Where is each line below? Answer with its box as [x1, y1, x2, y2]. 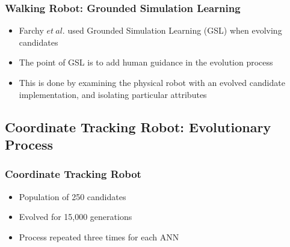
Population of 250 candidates [19, 190, 126, 203]
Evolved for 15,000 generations [19, 210, 132, 223]
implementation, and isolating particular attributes [19, 88, 207, 100]
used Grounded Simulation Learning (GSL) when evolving [67, 24, 282, 37]
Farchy [19, 24, 44, 37]
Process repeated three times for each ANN [19, 230, 179, 243]
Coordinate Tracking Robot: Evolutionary [5, 117, 271, 136]
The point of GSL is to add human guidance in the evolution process [19, 56, 273, 69]
